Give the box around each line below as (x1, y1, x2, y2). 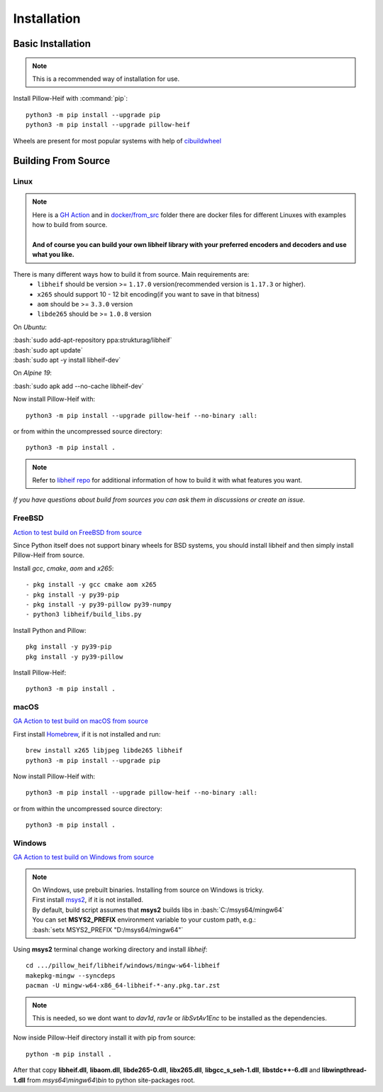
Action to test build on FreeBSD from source (13, 528, 142, 536)
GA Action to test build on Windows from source (13, 853, 155, 861)
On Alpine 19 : (13, 369, 52, 377)
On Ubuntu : (13, 323, 48, 331)
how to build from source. (32, 221, 108, 229)
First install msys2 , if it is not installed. (32, 895, 143, 904)
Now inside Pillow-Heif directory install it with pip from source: (13, 1033, 196, 1042)
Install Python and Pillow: (13, 626, 87, 634)
